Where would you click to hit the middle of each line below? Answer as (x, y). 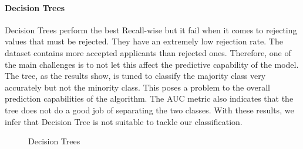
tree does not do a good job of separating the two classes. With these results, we (149, 110)
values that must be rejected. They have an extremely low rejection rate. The (144, 41)
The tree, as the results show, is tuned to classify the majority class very (135, 76)
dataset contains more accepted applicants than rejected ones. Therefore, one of (148, 52)
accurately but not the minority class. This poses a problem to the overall (138, 87)
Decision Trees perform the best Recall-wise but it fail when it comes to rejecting (151, 30)
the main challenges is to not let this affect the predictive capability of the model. (152, 64)
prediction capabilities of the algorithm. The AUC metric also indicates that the (149, 98)
